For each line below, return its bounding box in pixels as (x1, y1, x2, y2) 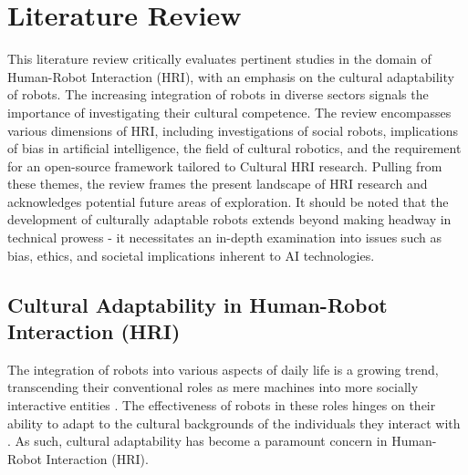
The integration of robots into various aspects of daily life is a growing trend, (7, 359, 439, 378)
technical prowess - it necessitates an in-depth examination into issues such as (7, 228, 442, 247)
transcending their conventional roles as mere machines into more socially (7, 377, 419, 397)
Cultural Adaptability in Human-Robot (7, 290, 388, 318)
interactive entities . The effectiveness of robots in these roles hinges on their (7, 396, 436, 415)
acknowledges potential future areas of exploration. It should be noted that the (7, 191, 449, 211)
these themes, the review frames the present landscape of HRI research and (7, 174, 428, 193)
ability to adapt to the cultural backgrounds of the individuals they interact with (7, 413, 461, 432)
